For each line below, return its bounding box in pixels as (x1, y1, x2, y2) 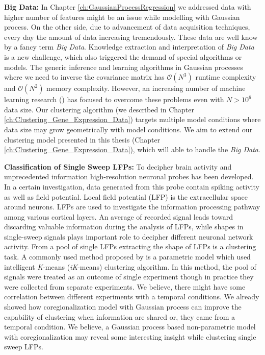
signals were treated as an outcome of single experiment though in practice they (4, 271, 254, 282)
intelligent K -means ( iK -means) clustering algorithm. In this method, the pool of (4, 261, 256, 272)
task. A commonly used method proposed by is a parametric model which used (4, 251, 251, 262)
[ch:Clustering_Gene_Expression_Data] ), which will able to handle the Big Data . (4, 144, 260, 155)
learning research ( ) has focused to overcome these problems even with (4, 94, 224, 105)
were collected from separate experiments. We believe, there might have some (4, 281, 246, 292)
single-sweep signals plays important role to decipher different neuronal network (4, 231, 253, 242)
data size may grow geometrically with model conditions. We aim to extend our (4, 124, 253, 134)
